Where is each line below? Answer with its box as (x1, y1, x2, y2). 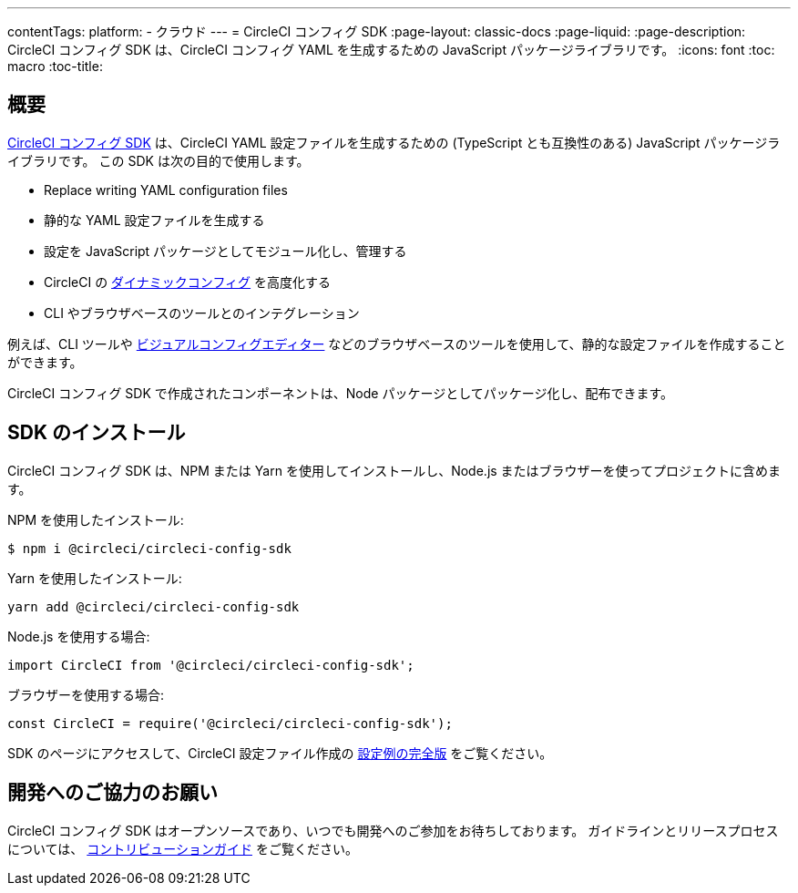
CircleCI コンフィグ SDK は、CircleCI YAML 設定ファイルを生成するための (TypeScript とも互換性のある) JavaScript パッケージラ (7, 134, 781, 150)
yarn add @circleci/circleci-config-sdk (7, 599, 300, 614)
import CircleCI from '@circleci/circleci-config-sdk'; (7, 657, 414, 672)
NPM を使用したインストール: (7, 511, 184, 528)
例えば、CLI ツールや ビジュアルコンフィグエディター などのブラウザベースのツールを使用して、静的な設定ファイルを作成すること (7, 335, 786, 352)
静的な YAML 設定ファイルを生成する (44, 211, 265, 228)
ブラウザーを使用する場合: (7, 686, 165, 703)
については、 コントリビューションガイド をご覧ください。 (7, 840, 358, 857)
